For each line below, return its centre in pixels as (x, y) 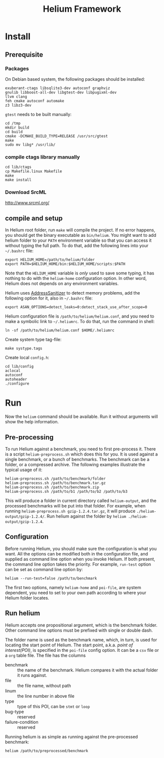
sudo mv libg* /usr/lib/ (30, 145)
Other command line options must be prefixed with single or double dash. (79, 630)
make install (18, 180)
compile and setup (34, 218)
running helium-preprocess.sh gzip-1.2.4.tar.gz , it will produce (70, 511)
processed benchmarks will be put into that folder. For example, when (75, 506)
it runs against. (32, 675)
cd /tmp (13, 123)
